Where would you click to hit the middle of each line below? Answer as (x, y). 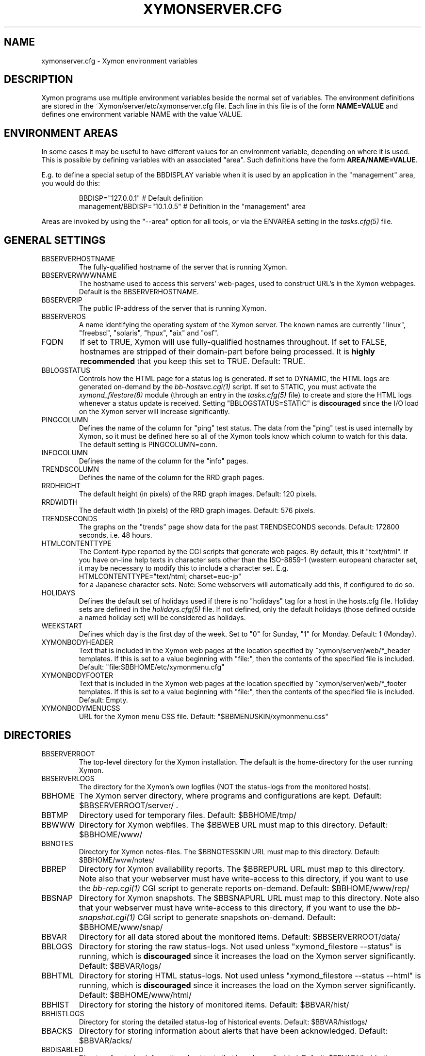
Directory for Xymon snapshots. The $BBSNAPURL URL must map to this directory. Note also (249, 898)
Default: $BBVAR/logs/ (120, 966)
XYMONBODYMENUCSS (81, 708)
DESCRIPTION (39, 80)
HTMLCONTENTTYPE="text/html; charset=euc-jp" (160, 576)
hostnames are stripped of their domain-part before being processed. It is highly (227, 352)
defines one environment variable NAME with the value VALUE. (142, 114)
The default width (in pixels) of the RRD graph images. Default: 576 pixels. (197, 511)
